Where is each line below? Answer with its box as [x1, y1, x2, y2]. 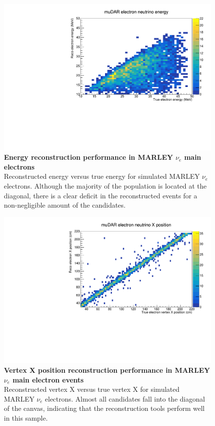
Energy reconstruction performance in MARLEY [4, 152, 173, 162]
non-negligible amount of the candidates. [4, 200, 126, 210]
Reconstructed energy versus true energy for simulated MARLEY [4, 171, 200, 181]
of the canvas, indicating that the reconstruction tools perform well [4, 403, 205, 413]
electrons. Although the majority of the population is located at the [4, 181, 207, 191]
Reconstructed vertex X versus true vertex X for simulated [4, 384, 180, 394]
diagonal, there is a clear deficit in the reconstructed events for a [4, 190, 197, 200]
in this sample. [4, 413, 48, 423]
